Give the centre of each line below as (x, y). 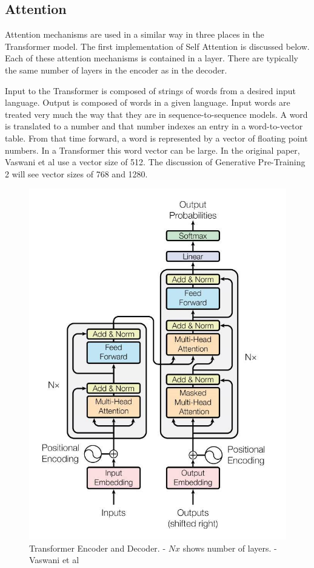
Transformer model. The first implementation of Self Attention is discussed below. (157, 46)
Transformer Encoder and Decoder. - (98, 548)
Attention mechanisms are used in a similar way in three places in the (135, 34)
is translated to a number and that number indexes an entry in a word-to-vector (154, 126)
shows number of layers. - (230, 548)
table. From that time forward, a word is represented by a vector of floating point (156, 138)
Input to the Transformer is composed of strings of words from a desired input (150, 90)
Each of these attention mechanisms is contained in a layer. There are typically (152, 58)
